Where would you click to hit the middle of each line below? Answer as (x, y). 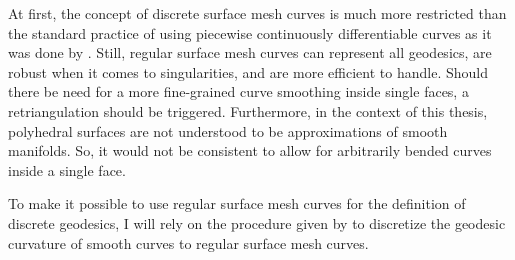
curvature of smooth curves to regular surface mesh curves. (188, 242)
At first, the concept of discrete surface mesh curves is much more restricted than (257, 13)
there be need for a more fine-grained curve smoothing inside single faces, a (238, 91)
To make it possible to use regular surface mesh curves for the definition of (237, 203)
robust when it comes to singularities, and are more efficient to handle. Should (248, 71)
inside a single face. (67, 169)
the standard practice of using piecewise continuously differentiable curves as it (250, 32)
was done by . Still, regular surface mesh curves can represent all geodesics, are (250, 52)
